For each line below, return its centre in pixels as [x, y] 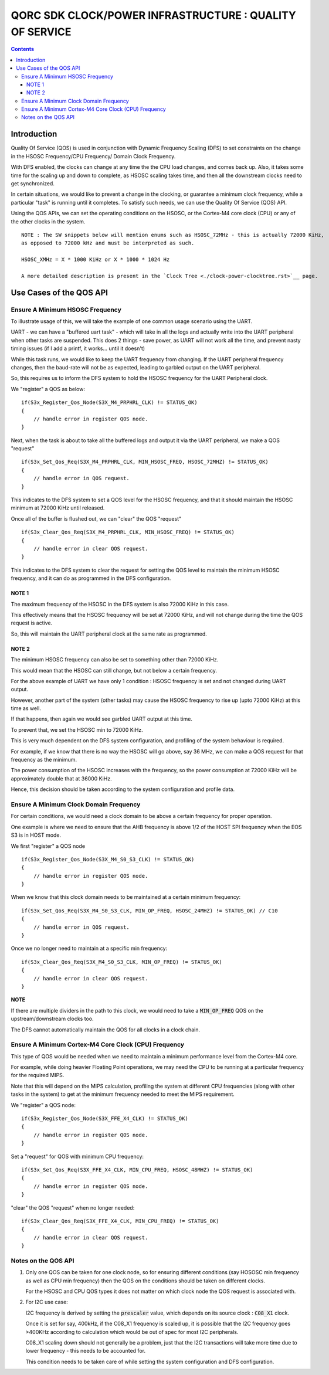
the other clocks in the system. [48, 221]
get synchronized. [33, 183]
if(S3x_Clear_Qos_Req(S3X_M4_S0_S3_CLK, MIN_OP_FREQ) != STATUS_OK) [122, 962]
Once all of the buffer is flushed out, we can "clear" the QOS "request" [96, 518]
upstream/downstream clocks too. [52, 1019]
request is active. [32, 623]
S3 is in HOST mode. [36, 835]
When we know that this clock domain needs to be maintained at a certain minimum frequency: [126, 897]
